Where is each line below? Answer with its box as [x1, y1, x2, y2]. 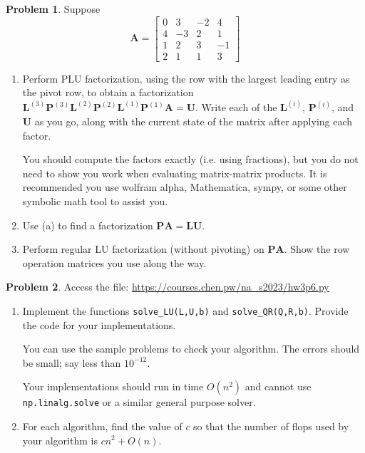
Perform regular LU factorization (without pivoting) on [22, 241, 264, 256]
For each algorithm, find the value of [22, 418, 182, 433]
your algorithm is [22, 432, 98, 447]
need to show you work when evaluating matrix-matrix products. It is [22, 165, 327, 180]
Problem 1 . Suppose [6, 1, 101, 16]
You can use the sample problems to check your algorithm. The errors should [22, 341, 360, 356]
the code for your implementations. [22, 317, 176, 332]
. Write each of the [195, 100, 277, 115]
